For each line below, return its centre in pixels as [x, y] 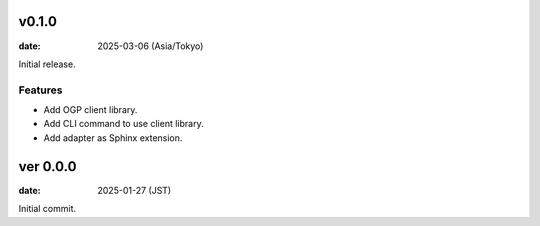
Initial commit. [47, 209]
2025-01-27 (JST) [134, 190]
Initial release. [47, 64]
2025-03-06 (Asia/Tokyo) [150, 46]
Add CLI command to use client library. [123, 124]
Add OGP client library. [90, 110]
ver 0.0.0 [47, 166]
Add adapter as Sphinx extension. [113, 137]
